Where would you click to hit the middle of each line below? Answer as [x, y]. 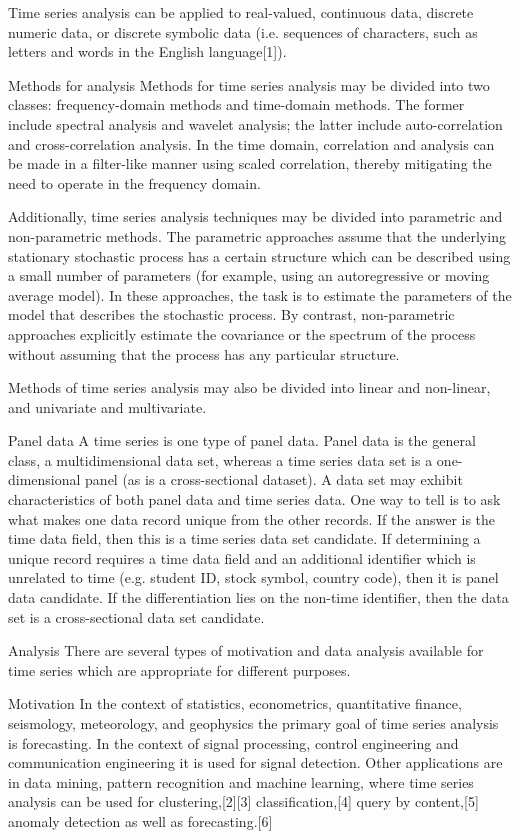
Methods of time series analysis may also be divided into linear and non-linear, [249, 387]
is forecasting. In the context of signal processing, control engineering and [233, 742]
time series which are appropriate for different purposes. [179, 669]
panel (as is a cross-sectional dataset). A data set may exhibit [274, 479]
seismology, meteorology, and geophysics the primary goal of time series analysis [253, 723]
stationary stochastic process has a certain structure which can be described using [259, 255]
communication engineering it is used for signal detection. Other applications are [255, 762]
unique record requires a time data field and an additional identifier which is [242, 557]
